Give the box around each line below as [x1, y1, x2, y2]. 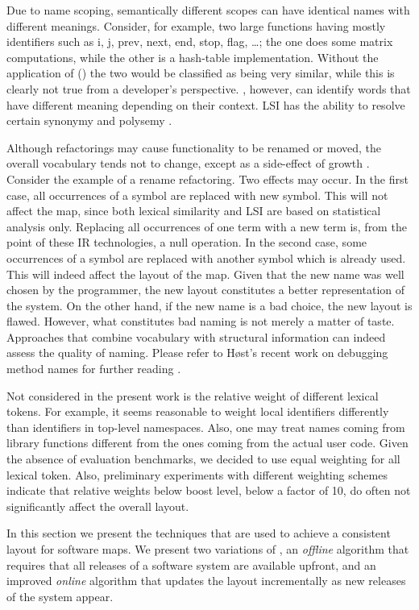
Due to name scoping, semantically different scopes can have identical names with [6, 2, 410, 18]
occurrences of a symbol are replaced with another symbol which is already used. [6, 249, 406, 266]
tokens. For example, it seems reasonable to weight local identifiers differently [6, 403, 389, 420]
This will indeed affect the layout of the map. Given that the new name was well [6, 265, 404, 282]
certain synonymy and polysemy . [6, 112, 172, 129]
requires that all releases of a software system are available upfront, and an [6, 556, 376, 573]
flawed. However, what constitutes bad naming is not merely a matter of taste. [6, 313, 395, 330]
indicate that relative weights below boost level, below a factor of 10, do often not [6, 482, 411, 499]
